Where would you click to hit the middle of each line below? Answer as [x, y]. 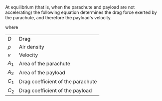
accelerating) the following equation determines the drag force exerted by [81, 12]
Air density [32, 47]
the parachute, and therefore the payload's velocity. [59, 18]
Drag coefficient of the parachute [58, 81]
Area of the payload [42, 72]
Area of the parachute [45, 63]
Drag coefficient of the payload [56, 91]
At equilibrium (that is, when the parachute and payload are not [70, 7]
